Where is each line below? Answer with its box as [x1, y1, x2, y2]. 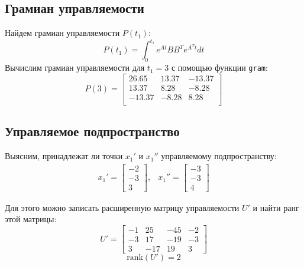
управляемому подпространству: [161, 150, 277, 162]
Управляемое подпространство [5, 122, 180, 140]
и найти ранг [253, 201, 299, 213]
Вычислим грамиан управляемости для [5, 61, 145, 74]
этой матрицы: [5, 213, 57, 225]
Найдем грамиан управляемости [5, 27, 120, 39]
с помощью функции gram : [171, 61, 268, 74]
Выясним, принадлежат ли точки [5, 150, 123, 162]
